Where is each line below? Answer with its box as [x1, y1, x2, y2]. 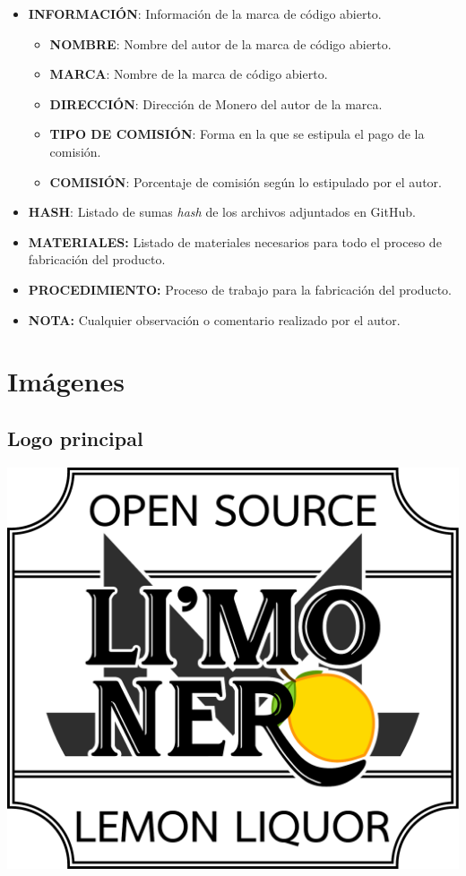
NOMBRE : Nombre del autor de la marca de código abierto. [49, 34, 392, 53]
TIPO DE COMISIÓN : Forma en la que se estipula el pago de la [49, 125, 425, 143]
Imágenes [7, 363, 125, 399]
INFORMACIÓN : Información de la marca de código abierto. [28, 4, 382, 22]
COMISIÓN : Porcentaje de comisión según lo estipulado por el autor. [49, 172, 442, 191]
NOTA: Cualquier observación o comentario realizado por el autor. [28, 310, 401, 329]
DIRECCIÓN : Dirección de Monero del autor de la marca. [49, 94, 383, 113]
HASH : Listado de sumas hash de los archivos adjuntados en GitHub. [28, 202, 416, 221]
